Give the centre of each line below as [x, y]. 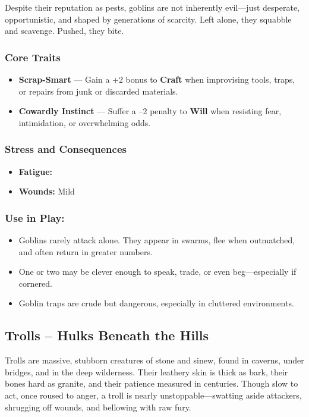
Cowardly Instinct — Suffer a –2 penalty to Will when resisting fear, [150, 111]
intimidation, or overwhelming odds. [85, 122]
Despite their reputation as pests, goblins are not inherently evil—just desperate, [152, 7]
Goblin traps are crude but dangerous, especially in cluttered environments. [156, 303]
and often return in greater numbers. [86, 251]
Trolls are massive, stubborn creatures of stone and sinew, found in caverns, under [154, 360]
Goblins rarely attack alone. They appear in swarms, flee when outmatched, [157, 240]
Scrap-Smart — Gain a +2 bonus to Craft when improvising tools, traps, [157, 79]
